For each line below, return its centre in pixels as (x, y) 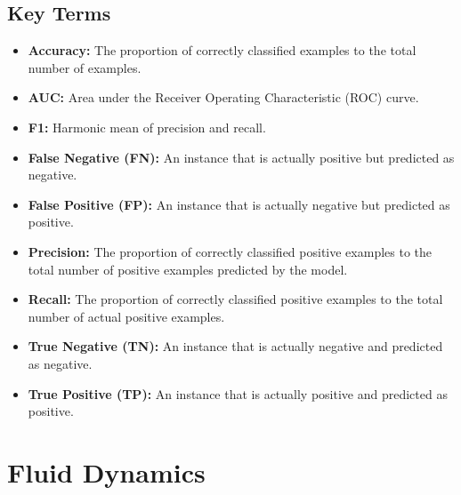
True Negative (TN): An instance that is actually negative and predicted (235, 346)
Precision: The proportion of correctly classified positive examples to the (230, 251)
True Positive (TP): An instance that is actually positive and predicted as (238, 393)
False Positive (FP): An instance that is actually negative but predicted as (239, 204)
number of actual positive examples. (126, 316)
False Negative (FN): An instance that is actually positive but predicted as (241, 157)
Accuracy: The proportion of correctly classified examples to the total (222, 50)
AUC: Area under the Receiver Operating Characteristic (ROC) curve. (223, 97)
